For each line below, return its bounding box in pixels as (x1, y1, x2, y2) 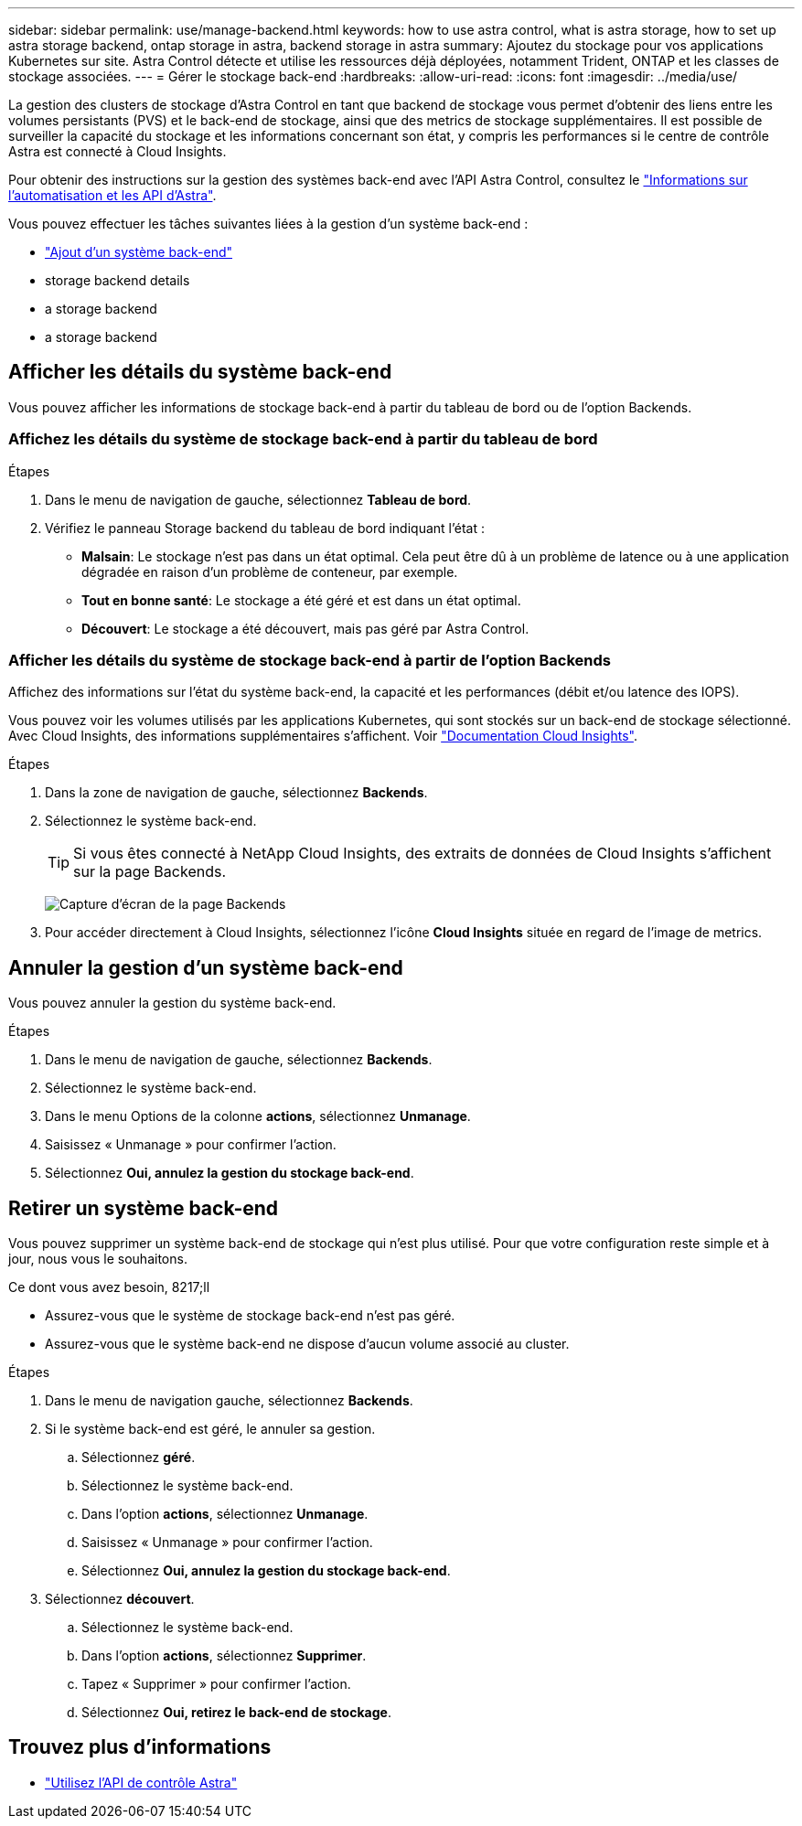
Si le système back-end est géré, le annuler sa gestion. (45, 1421, 376, 1437)
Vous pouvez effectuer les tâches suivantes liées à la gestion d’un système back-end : (8, 216, 529, 231)
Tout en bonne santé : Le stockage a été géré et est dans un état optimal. (81, 592, 521, 608)
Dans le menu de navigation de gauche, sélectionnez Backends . (45, 1052, 433, 1068)
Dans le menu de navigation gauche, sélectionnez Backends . (45, 1393, 413, 1409)
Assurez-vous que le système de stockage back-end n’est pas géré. (45, 1308, 455, 1324)
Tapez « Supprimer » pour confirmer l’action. (81, 1676, 351, 1693)
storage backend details (45, 272, 190, 288)
